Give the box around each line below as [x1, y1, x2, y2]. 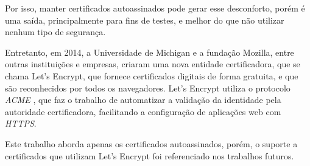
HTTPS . [5, 117, 37, 130]
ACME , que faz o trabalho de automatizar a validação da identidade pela [5, 93, 281, 106]
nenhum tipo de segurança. [5, 25, 106, 38]
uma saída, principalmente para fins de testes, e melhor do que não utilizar [5, 13, 284, 26]
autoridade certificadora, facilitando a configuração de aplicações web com [5, 105, 281, 118]
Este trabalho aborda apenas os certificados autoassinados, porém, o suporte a [5, 137, 298, 150]
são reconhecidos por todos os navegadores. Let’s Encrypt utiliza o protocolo [5, 81, 291, 94]
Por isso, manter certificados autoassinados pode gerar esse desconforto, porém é [5, 2, 305, 14]
